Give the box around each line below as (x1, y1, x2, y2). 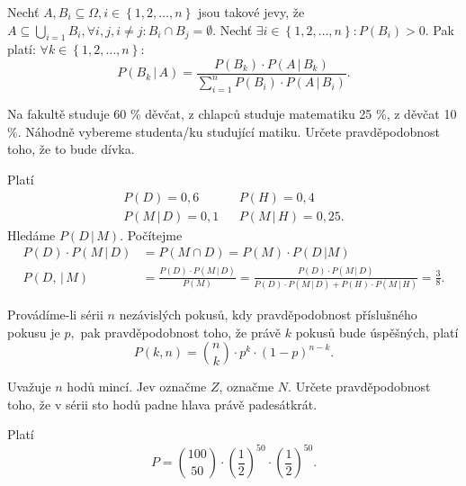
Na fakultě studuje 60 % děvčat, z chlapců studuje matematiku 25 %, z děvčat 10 (7, 104, 457, 123)
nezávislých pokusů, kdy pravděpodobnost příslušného (119, 304, 417, 323)
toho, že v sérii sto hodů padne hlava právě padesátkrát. (7, 394, 318, 413)
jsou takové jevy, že (197, 3, 305, 21)
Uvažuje (7, 377, 51, 396)
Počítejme (127, 225, 183, 244)
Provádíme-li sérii (7, 304, 103, 323)
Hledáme (7, 225, 56, 244)
